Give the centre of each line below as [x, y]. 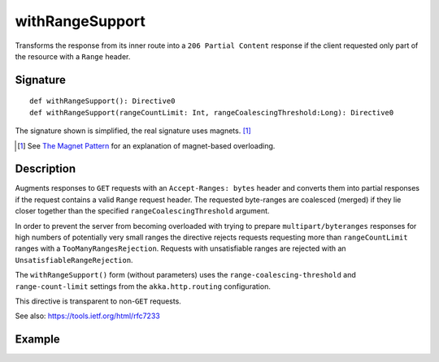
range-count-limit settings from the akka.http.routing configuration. [143, 286]
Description [46, 169]
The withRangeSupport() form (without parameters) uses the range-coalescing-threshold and [186, 275]
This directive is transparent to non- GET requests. [98, 301]
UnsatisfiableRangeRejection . [74, 260]
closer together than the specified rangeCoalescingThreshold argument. [142, 211]
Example [37, 340]
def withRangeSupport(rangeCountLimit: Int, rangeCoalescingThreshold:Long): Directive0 [212, 112]
